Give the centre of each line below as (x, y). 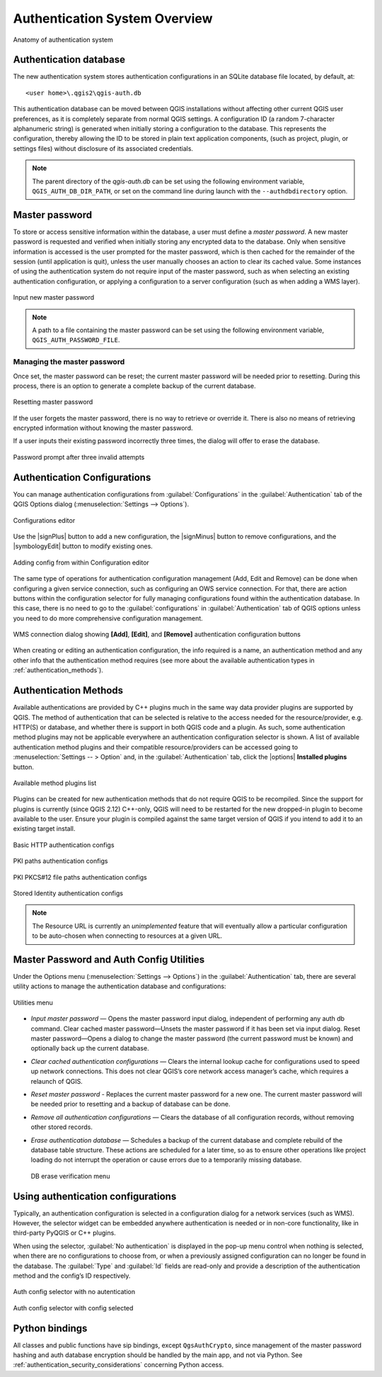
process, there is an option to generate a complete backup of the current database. (134, 385)
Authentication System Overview (113, 18)
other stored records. (62, 1127)
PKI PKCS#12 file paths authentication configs (80, 877)
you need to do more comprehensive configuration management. (108, 618)
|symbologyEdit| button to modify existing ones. (83, 546)
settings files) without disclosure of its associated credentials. (103, 148)
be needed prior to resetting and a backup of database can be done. (131, 1104)
